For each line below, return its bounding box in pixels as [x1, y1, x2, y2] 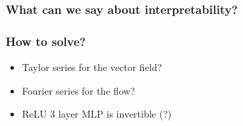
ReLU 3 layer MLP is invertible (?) [22, 107, 171, 121]
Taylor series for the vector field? [22, 60, 162, 74]
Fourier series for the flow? [22, 83, 135, 97]
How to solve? [6, 32, 86, 49]
